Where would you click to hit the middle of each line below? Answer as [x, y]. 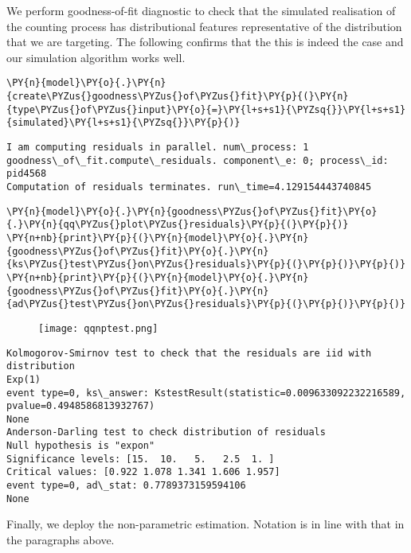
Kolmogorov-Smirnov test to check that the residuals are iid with [189, 353]
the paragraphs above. [61, 539]
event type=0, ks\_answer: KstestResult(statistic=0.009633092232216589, [206, 393]
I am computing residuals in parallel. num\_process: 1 [158, 147]
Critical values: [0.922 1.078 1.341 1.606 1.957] [143, 472]
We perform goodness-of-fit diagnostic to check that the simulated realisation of [201, 10]
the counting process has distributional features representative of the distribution [204, 26]
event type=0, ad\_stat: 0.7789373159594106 [126, 486]
